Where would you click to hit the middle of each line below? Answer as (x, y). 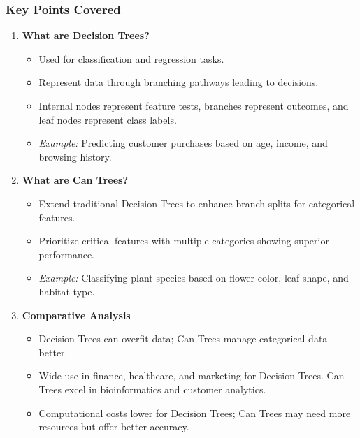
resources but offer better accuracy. (114, 426)
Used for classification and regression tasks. (131, 58)
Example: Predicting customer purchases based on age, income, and (183, 143)
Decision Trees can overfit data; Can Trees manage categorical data (183, 338)
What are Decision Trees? (86, 35)
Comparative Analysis (76, 315)
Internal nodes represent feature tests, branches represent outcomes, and (194, 105)
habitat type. (67, 291)
